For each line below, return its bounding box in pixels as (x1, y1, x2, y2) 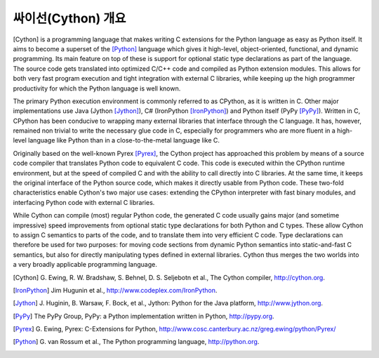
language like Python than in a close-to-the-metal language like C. (28, 136, 220, 145)
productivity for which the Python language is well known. (13, 84, 181, 93)
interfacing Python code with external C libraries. (13, 198, 155, 206)
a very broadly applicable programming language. (13, 260, 158, 269)
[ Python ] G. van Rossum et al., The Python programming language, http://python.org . (13, 338, 260, 346)
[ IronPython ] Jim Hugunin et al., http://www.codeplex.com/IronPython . (13, 286, 218, 294)
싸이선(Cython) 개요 (13, 11, 126, 26)
